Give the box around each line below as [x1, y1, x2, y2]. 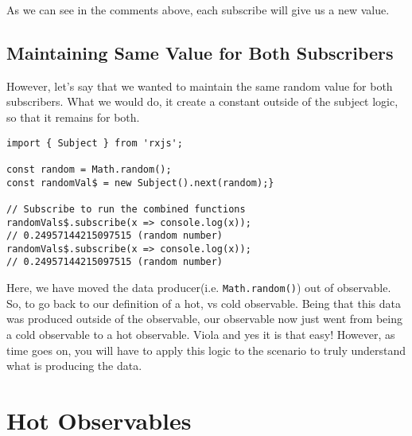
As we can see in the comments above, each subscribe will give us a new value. [6, 2, 390, 18]
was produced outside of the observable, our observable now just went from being [6, 310, 402, 327]
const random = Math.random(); [6, 163, 172, 175]
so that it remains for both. [6, 108, 140, 125]
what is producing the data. [6, 357, 142, 374]
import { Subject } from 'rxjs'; [6, 137, 183, 149]
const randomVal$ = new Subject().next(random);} [6, 177, 274, 189]
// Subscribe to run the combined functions [6, 203, 246, 215]
